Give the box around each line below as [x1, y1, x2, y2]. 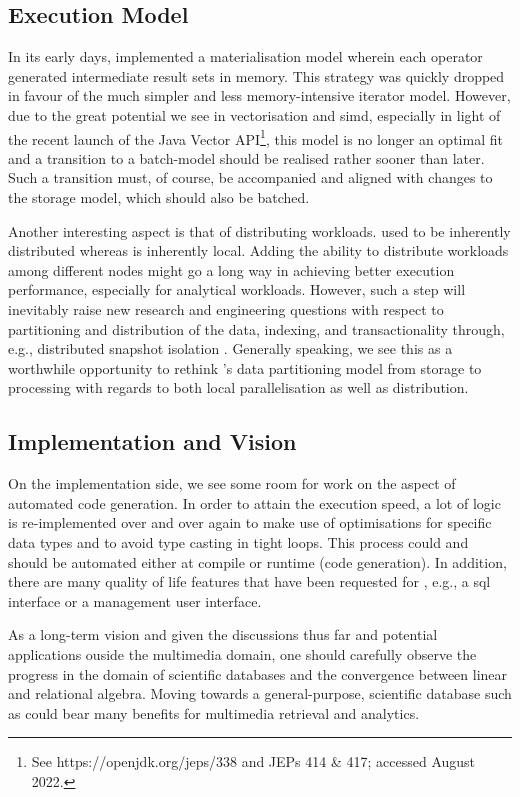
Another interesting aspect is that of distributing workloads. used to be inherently [8, 220, 511, 241]
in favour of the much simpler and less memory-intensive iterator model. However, [8, 85, 511, 106]
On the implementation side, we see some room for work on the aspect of [8, 473, 456, 494]
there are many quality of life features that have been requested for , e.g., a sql [8, 571, 491, 592]
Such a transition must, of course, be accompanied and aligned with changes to [8, 167, 493, 188]
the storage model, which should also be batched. [8, 187, 310, 208]
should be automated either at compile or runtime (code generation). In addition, [8, 551, 507, 572]
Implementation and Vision [8, 426, 297, 457]
